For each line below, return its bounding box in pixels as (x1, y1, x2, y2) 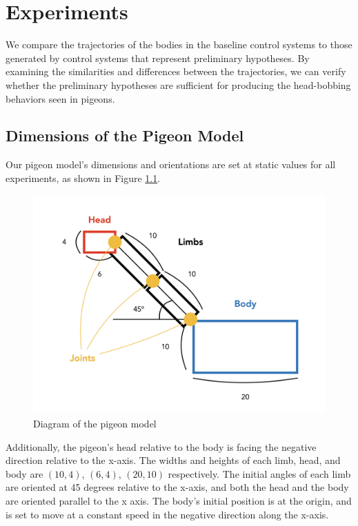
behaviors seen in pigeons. (6, 91, 115, 105)
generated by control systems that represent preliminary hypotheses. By (6, 50, 310, 65)
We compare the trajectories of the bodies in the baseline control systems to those (6, 37, 352, 52)
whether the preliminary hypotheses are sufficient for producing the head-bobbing (6, 77, 351, 92)
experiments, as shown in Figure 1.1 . (6, 170, 161, 185)
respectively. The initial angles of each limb (168, 466, 351, 481)
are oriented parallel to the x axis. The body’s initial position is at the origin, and (6, 494, 352, 508)
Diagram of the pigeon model (33, 416, 157, 431)
